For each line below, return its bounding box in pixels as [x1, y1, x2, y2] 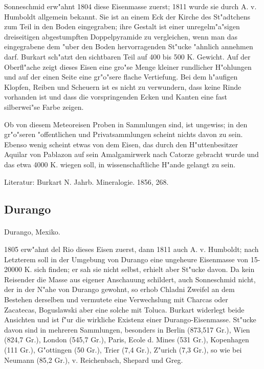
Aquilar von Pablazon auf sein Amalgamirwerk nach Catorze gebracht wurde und [4, 149, 259, 160]
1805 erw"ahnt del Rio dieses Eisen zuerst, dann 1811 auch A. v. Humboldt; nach [4, 244, 259, 255]
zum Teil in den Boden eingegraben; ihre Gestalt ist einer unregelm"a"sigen [4, 21, 240, 32]
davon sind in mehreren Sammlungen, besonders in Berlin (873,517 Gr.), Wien [4, 324, 250, 335]
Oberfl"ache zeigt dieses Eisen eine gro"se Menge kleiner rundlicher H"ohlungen [4, 61, 252, 72]
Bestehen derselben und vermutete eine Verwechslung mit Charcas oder [4, 294, 228, 305]
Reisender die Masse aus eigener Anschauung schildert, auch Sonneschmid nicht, [4, 274, 256, 284]
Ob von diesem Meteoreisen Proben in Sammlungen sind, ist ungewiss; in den [4, 119, 248, 129]
